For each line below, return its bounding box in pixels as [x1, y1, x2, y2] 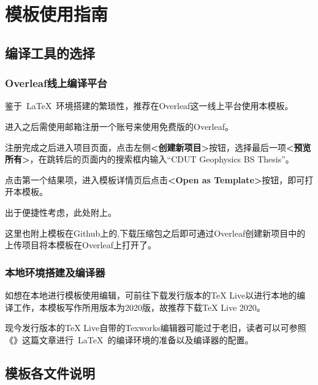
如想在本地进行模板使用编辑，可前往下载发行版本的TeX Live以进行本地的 [5, 288, 297, 301]
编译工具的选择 [5, 43, 95, 62]
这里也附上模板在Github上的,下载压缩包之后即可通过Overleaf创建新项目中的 [5, 226, 306, 239]
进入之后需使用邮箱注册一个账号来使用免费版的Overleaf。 [5, 120, 233, 132]
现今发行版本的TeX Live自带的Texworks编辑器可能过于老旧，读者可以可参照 [5, 321, 306, 334]
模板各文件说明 [5, 363, 95, 382]
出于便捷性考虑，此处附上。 [5, 205, 116, 218]
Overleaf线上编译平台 [5, 75, 107, 91]
